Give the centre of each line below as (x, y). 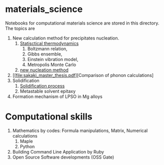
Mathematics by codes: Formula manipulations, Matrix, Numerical (80, 130)
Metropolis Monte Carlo (52, 64)
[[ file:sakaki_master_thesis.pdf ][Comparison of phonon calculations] (83, 75)
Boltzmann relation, (47, 48)
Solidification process (42, 85)
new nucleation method (44, 70)
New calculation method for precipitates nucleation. (66, 38)
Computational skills (49, 117)
